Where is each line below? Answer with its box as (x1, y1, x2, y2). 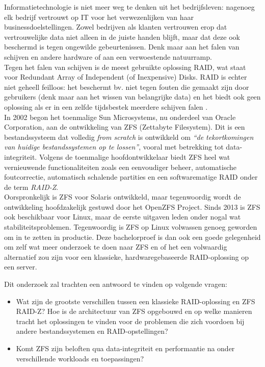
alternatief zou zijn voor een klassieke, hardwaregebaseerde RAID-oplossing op (4, 251, 249, 262)
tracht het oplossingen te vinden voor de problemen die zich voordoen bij (16, 315, 245, 326)
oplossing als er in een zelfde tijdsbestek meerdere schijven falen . (4, 101, 208, 112)
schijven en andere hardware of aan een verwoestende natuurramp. (4, 51, 212, 62)
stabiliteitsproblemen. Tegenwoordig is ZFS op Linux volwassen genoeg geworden (4, 222, 257, 232)
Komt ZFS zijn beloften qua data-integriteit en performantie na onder (16, 343, 235, 353)
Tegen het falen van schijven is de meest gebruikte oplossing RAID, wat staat (4, 61, 246, 72)
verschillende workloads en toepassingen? (16, 353, 144, 363)
